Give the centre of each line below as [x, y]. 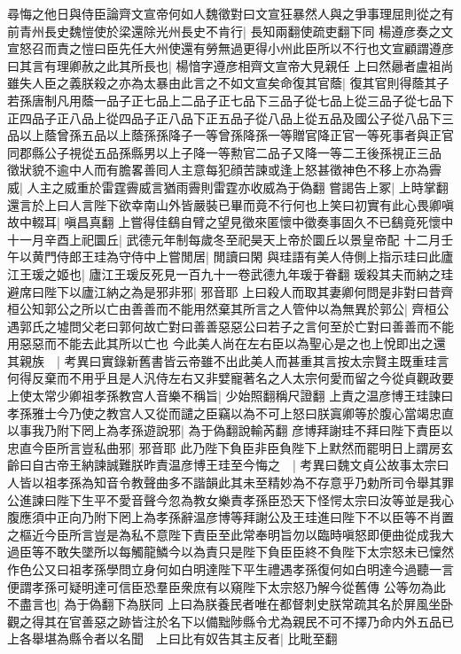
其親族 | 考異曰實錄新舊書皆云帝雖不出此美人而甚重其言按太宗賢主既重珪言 [228, 360]
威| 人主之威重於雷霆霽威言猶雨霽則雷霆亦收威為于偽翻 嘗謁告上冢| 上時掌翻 [228, 187]
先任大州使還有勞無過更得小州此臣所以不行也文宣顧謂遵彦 [286, 48]
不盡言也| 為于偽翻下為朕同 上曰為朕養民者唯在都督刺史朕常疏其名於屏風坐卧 [230, 604]
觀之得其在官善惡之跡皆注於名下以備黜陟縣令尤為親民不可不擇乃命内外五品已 [230, 621]
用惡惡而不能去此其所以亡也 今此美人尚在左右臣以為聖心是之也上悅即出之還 [227, 343]
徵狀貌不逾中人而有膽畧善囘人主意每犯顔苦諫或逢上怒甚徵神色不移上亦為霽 [224, 170]
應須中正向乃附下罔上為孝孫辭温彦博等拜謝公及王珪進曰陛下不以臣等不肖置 [236, 517]
